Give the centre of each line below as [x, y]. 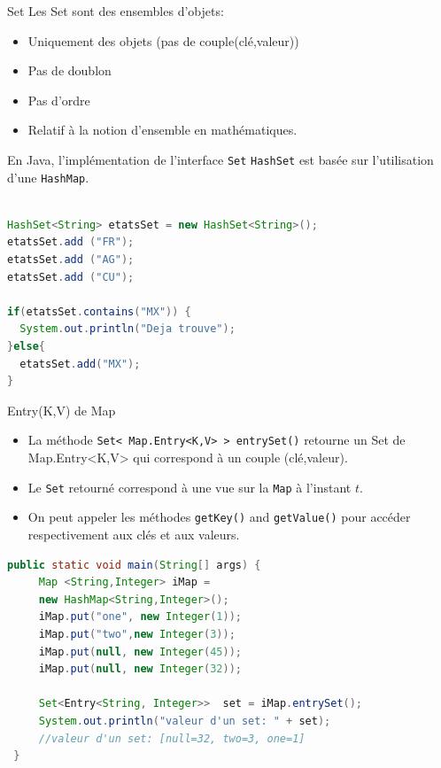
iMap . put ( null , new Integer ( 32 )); [140, 669]
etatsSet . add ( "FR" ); [71, 242]
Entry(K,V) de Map [62, 410]
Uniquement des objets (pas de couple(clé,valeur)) [163, 40]
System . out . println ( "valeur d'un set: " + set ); [185, 721]
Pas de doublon [70, 70]
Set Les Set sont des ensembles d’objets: [116, 11]
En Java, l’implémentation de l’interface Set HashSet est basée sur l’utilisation [220, 159]
